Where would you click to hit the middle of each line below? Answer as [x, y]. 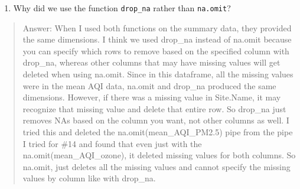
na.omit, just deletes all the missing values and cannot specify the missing [156, 166]
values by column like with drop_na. [89, 178]
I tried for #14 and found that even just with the [112, 143]
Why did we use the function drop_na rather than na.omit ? [122, 8]
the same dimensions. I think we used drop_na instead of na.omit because [157, 39]
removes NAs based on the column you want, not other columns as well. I [156, 120]
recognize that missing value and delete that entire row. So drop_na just [154, 108]
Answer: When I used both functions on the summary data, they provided [157, 27]
